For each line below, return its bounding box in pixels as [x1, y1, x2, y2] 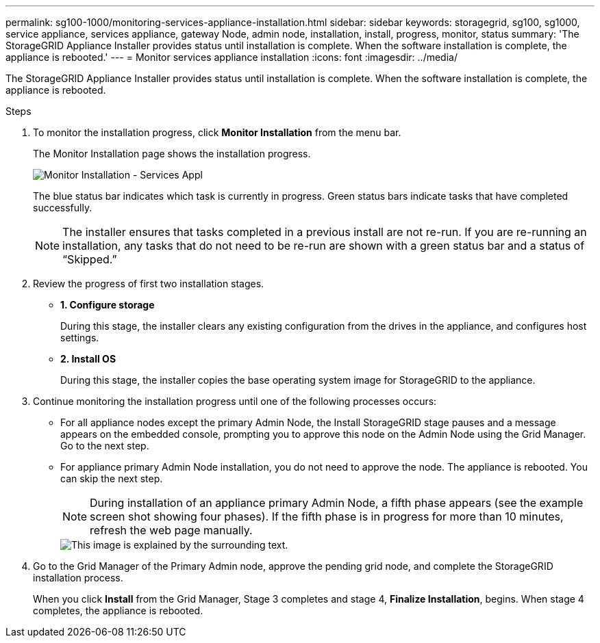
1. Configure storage [60, 299, 155, 311]
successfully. [33, 202, 92, 213]
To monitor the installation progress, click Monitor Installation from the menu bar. [33, 127, 401, 138]
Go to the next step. [60, 440, 149, 451]
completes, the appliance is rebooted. [33, 605, 203, 616]
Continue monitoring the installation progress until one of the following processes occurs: [33, 395, 437, 407]
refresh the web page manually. [90, 523, 253, 537]
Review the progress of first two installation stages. [33, 278, 264, 289]
